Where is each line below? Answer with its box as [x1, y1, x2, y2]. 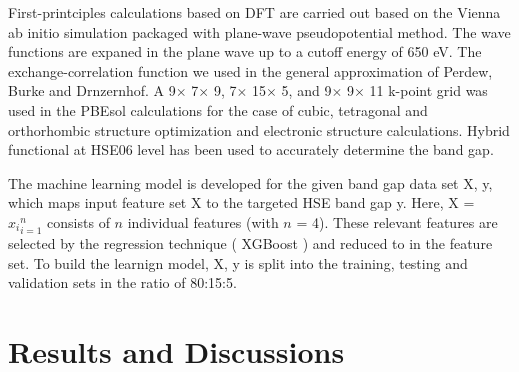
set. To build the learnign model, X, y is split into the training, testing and [8, 252, 468, 273]
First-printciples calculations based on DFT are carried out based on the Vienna [8, 2, 501, 22]
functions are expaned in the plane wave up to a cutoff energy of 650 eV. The [8, 41, 482, 62]
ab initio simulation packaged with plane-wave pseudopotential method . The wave [8, 21, 511, 42]
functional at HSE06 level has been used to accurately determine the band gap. [8, 139, 494, 160]
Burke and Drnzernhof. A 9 [8, 80, 176, 101]
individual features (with [127, 211, 279, 232]
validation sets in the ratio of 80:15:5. [8, 272, 237, 293]
